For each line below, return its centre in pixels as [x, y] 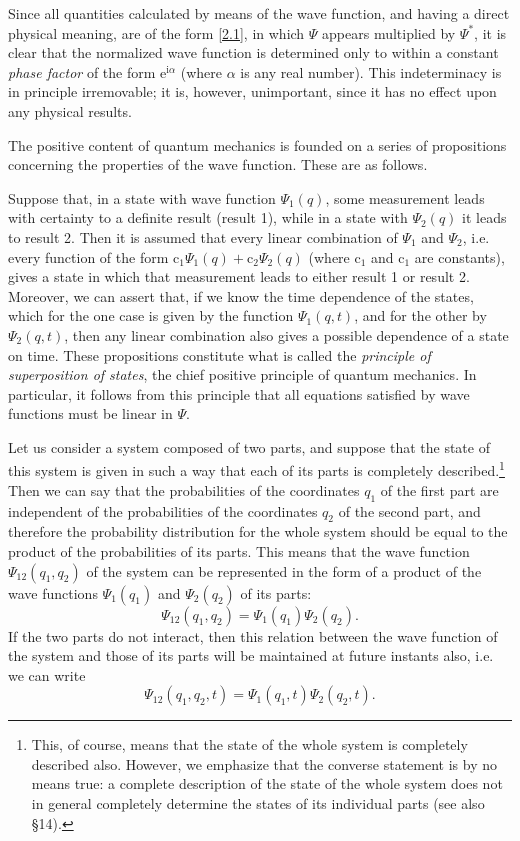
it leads [484, 217]
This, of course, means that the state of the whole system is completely [249, 744]
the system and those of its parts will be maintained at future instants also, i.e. [251, 655]
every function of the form [88, 256]
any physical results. [70, 110]
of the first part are [439, 489]
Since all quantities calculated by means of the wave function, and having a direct [259, 13]
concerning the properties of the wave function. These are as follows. [218, 164]
